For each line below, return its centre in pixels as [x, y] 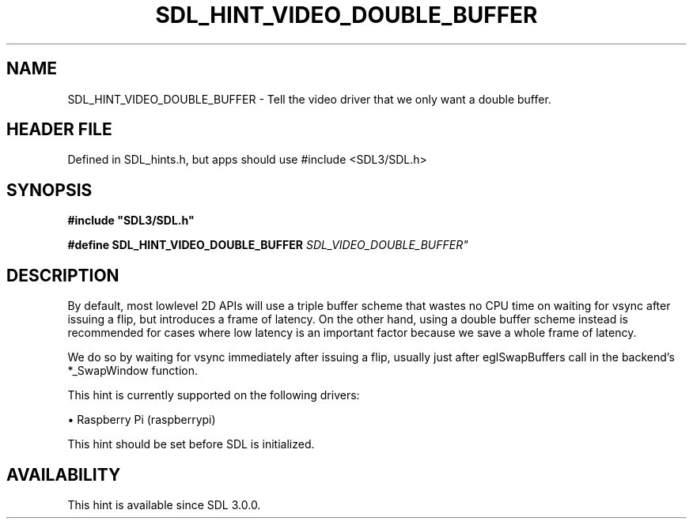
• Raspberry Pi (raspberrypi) [142, 420]
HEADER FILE [59, 130]
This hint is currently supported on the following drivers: [214, 395]
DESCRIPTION [63, 275]
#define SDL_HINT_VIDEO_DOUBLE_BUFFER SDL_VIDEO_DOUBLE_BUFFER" [268, 245]
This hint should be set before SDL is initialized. [191, 444]
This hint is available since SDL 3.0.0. [164, 504]
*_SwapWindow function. [133, 371]
